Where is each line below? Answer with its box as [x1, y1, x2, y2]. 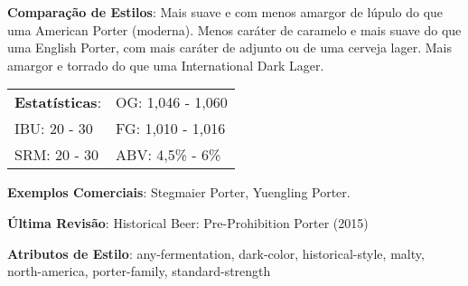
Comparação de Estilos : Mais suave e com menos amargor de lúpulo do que [7, 3, 444, 21]
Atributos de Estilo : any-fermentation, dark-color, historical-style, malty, [7, 243, 425, 262]
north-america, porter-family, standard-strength [7, 262, 271, 281]
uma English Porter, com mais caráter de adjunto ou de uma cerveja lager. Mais [7, 38, 453, 57]
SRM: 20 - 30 [14, 144, 99, 166]
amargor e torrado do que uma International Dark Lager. [7, 55, 324, 74]
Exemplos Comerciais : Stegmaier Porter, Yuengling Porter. [7, 183, 351, 202]
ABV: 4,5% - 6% [116, 144, 221, 166]
